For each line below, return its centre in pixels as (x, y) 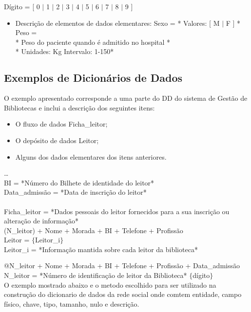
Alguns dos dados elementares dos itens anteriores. (91, 156)
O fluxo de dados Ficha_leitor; (61, 124)
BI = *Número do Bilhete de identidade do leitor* (79, 182)
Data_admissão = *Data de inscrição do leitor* (75, 192)
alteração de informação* (41, 221)
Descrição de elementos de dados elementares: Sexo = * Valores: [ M (117, 23)
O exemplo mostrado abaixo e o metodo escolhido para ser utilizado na (110, 284)
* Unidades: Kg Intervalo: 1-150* (65, 51)
